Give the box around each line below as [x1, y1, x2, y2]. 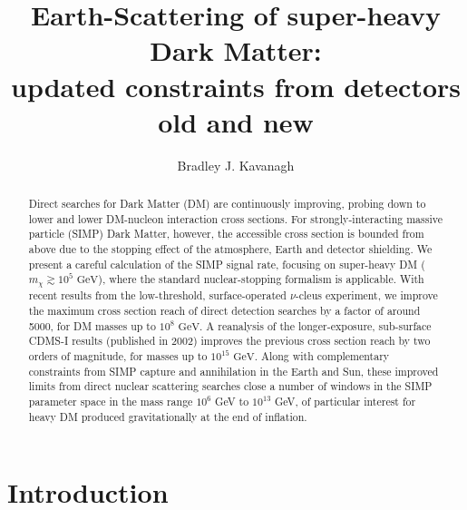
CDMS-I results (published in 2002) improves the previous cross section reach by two [28, 333, 431, 348]
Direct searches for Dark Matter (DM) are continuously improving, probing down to [28, 196, 426, 211]
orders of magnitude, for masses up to [28, 348, 208, 363]
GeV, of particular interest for [274, 393, 416, 408]
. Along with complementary [254, 348, 390, 363]
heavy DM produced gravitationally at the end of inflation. [28, 408, 307, 424]
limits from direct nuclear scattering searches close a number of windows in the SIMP [28, 378, 433, 394]
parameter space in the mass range [28, 393, 193, 408]
